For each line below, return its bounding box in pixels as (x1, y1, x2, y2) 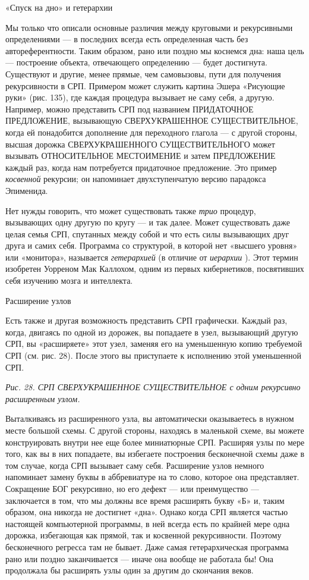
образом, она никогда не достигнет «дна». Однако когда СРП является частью (5, 506, 288, 518)
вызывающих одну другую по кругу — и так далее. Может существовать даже (5, 216, 290, 228)
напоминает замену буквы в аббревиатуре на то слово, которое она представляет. (5, 471, 299, 483)
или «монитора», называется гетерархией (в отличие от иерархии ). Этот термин (5, 250, 298, 263)
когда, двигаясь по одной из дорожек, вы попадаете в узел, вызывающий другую (5, 325, 298, 338)
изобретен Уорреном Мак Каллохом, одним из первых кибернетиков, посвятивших (5, 262, 304, 275)
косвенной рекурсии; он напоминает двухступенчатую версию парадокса (5, 173, 266, 185)
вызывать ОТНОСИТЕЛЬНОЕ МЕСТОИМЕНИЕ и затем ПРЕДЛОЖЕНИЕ (5, 149, 276, 162)
